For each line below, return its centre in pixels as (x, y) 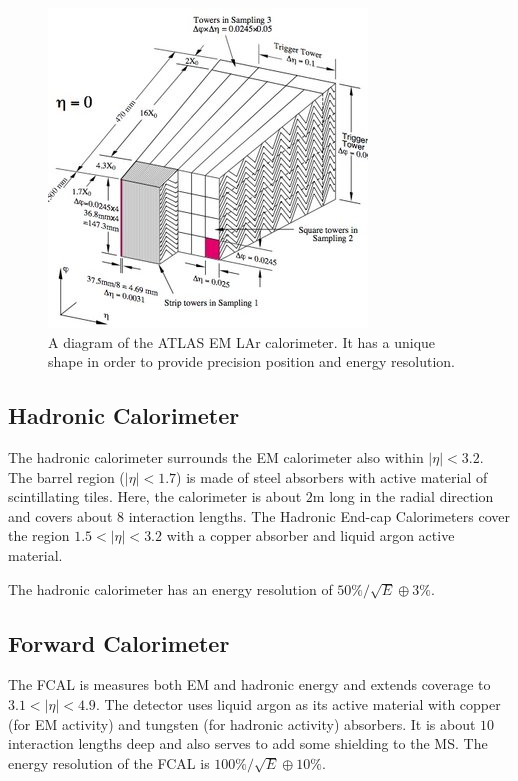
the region (39, 535)
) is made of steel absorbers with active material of (332, 476)
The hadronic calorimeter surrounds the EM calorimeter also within (216, 456)
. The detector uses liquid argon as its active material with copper (298, 703)
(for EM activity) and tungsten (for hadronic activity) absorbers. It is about (242, 723)
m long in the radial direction (403, 496)
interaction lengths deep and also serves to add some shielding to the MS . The (248, 743)
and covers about (60, 515)
